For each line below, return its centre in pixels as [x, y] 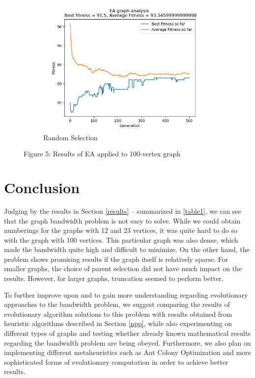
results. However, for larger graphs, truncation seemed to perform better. [114, 278]
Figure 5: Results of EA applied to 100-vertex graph [102, 154]
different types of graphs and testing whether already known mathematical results [127, 333]
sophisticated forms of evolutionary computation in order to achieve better [116, 362]
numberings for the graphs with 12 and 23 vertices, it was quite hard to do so [121, 230]
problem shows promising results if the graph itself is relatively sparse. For [116, 259]
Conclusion [42, 187]
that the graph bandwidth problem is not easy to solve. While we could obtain [122, 220]
